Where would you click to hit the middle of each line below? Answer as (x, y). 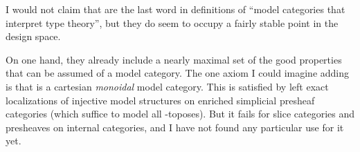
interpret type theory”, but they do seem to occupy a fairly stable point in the (172, 22)
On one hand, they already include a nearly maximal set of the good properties (174, 59)
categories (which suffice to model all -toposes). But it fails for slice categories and (180, 114)
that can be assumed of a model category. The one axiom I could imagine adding (178, 73)
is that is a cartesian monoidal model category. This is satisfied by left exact (167, 86)
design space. (33, 36)
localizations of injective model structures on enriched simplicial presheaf (160, 100)
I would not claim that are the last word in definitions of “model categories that (175, 9)
